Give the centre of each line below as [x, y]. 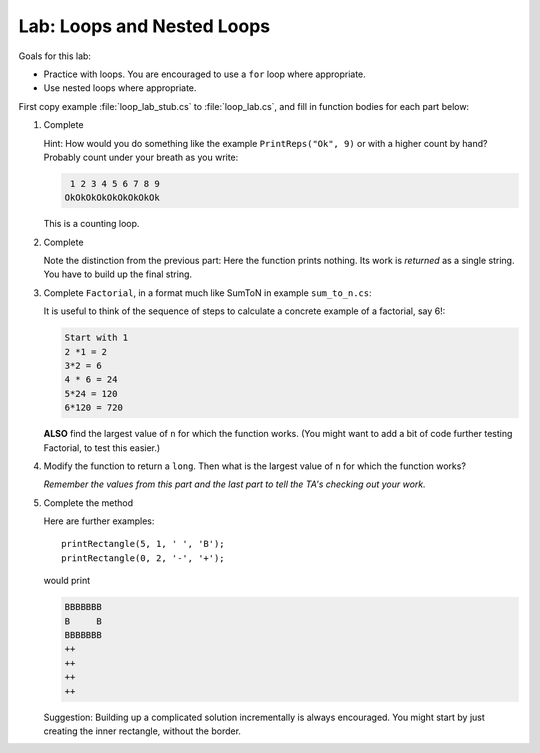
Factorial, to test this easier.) [102, 447]
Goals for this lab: [55, 56]
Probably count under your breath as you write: [141, 157]
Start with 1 [96, 338]
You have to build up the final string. [118, 274]
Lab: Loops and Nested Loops [144, 26]
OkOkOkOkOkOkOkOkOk [112, 198]
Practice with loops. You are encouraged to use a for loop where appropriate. [205, 74]
